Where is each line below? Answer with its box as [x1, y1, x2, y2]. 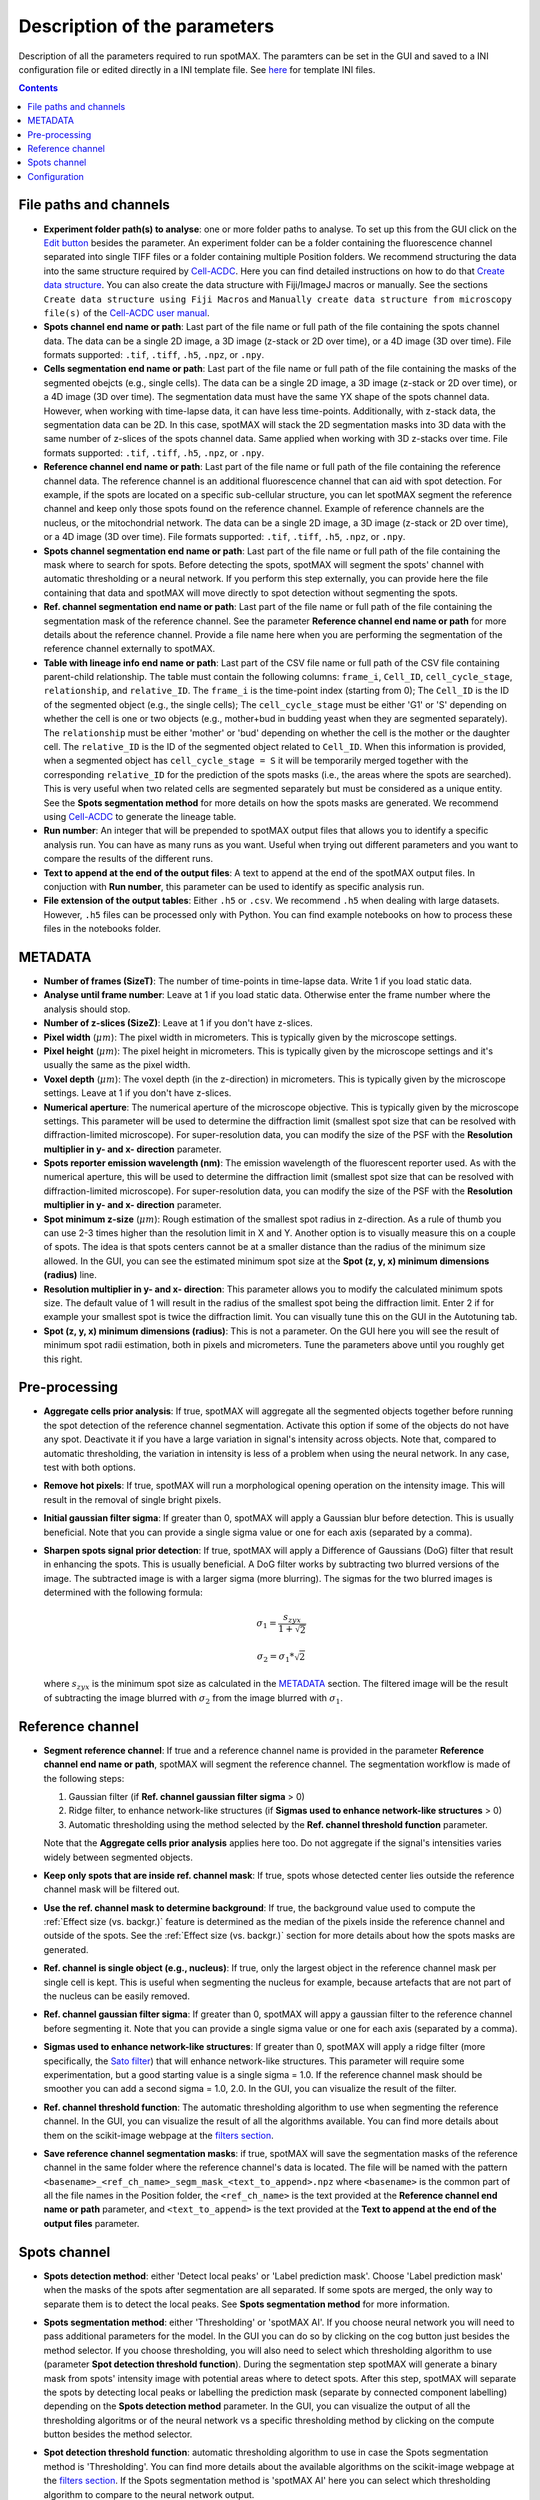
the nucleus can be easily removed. [43, 1990, 190, 2002]
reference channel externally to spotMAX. [43, 643, 216, 655]
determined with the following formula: [43, 1586, 204, 1599]
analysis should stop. [43, 1003, 131, 1015]
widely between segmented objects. [43, 1851, 194, 1863]
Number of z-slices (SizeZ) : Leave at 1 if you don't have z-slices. [43, 1017, 314, 1029]
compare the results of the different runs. [43, 853, 214, 865]
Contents [18, 82, 59, 94]
